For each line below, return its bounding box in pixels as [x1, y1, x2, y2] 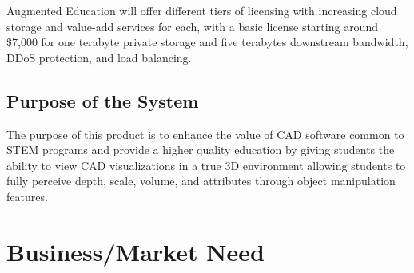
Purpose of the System [6, 88, 199, 113]
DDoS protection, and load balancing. [6, 49, 192, 65]
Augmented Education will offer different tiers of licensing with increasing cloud [6, 2, 397, 18]
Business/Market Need [6, 235, 265, 267]
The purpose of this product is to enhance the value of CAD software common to [6, 125, 404, 142]
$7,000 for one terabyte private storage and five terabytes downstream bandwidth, [6, 34, 408, 50]
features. [6, 188, 48, 204]
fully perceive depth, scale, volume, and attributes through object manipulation [6, 172, 396, 189]
